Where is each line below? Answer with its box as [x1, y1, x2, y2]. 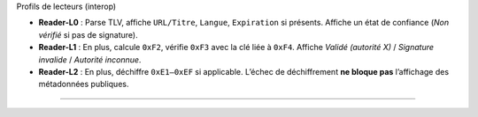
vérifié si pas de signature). [38, 29, 138, 40]
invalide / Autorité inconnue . [38, 54, 142, 65]
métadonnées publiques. [38, 79, 129, 90]
